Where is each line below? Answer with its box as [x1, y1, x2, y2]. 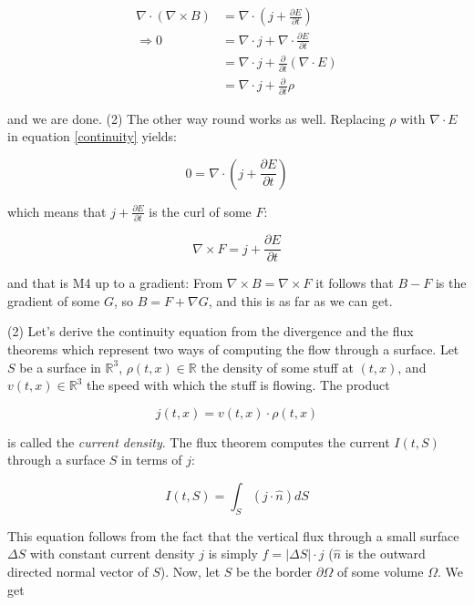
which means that [7, 201, 107, 220]
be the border [236, 561, 313, 580]
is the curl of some [149, 201, 252, 220]
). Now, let [160, 561, 221, 580]
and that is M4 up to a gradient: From [7, 273, 223, 292]
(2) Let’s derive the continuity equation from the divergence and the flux [7, 322, 414, 341]
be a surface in [19, 357, 101, 376]
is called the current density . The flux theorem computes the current [7, 432, 390, 451]
